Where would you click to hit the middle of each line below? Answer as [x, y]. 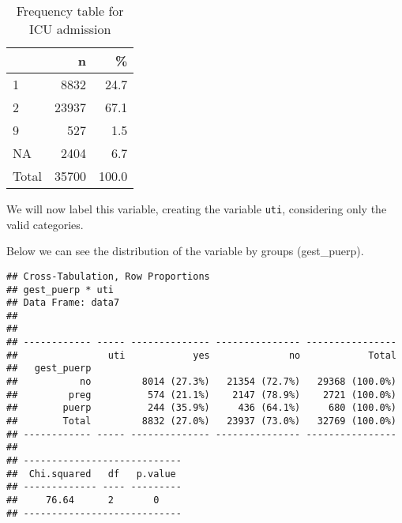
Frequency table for [70, 11]
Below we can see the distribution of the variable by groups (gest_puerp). [185, 251]
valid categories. [45, 224]
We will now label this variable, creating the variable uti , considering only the [197, 209]
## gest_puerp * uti [60, 290]
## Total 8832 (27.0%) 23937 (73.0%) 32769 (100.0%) [201, 421]
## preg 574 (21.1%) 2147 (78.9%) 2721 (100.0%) [201, 395]
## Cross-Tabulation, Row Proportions [108, 276]
